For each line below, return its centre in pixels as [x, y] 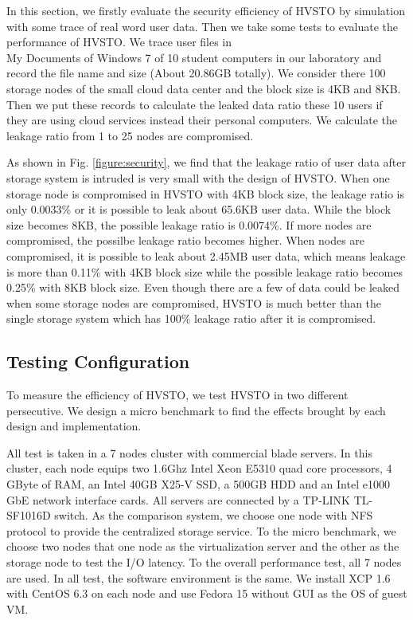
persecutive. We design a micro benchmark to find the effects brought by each [196, 410]
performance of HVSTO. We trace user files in [119, 42]
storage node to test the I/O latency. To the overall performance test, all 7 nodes [204, 562]
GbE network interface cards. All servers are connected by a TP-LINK [178, 499]
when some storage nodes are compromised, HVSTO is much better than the [194, 302]
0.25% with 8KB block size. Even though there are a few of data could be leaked [203, 287]
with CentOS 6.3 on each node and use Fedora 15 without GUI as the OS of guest [207, 593]
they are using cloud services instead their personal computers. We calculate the [202, 120]
